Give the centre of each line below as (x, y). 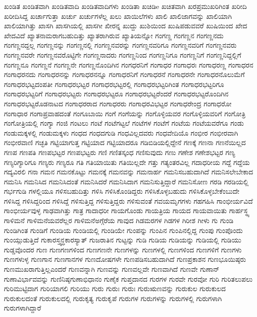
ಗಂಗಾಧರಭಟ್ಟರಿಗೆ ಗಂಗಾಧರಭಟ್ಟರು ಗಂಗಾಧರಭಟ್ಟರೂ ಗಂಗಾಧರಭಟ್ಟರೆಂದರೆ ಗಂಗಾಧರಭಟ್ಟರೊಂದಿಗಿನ (116, 94)
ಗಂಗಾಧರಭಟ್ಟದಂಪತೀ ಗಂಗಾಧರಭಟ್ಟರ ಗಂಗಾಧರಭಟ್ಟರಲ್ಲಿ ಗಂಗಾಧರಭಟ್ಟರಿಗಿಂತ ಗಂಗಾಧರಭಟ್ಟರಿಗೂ (114, 84)
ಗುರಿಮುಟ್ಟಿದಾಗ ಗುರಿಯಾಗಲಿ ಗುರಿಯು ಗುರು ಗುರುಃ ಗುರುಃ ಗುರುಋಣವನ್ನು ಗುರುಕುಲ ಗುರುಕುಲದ (115, 288)
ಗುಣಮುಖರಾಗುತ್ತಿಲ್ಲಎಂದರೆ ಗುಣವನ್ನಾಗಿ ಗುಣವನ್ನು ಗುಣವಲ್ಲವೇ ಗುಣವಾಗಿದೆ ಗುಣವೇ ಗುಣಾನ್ (112, 269)
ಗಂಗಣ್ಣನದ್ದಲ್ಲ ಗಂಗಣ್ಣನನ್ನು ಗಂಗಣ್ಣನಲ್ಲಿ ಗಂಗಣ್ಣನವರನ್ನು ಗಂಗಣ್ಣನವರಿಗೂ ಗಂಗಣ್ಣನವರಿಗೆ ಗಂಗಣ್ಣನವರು (120, 45)
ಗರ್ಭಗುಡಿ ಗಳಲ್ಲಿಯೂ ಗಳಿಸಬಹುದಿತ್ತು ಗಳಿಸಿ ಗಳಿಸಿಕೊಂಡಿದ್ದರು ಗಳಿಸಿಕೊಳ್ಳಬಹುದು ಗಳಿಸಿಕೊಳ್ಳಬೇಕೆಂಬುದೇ (122, 191)
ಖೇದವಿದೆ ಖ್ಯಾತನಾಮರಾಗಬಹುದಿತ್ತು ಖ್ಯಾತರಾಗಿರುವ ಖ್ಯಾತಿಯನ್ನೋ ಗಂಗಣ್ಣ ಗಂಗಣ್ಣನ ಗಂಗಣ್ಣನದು (114, 35)
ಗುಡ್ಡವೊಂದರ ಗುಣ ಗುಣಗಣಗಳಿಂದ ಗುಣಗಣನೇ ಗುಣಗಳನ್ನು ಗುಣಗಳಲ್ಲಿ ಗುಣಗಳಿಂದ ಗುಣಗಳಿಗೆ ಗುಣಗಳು (123, 249)
